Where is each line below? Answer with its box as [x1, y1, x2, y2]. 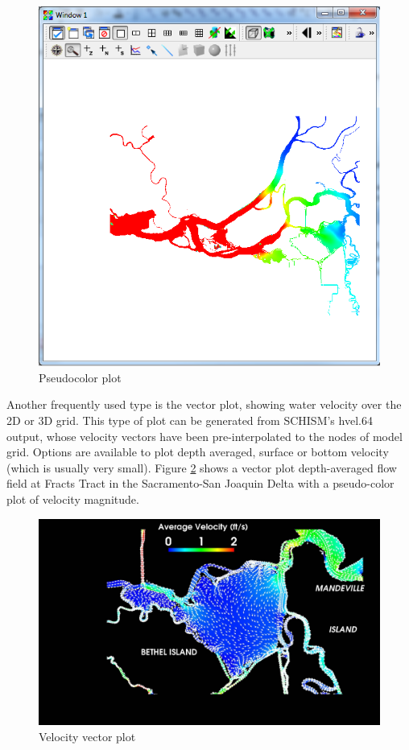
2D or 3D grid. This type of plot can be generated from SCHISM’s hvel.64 [6, 412, 373, 428]
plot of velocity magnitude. [6, 490, 139, 507]
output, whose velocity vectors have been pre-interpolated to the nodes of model [6, 427, 403, 444]
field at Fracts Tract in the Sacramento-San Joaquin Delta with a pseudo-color [6, 475, 395, 492]
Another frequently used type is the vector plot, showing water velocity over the [6, 396, 402, 413]
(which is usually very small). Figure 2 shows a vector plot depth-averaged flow [6, 459, 397, 476]
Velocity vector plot [39, 727, 136, 744]
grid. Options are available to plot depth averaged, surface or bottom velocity [6, 443, 389, 460]
